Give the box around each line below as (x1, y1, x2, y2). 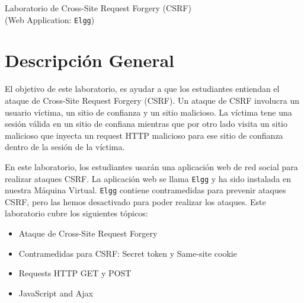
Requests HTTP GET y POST (18, 267, 132, 279)
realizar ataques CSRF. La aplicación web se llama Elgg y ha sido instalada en (5, 172, 292, 184)
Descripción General (5, 48, 174, 72)
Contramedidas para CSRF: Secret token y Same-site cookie (18, 247, 237, 259)
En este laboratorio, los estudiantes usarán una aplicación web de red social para (5, 160, 298, 173)
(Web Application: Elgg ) (5, 13, 95, 25)
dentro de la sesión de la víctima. (5, 141, 125, 153)
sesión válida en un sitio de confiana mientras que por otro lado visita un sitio (5, 117, 287, 130)
